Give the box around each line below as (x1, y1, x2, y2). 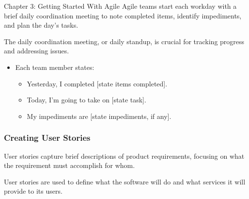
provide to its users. (4, 186, 62, 196)
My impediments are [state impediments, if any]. (27, 111, 171, 121)
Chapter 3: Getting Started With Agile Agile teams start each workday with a (4, 1, 237, 11)
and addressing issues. (4, 46, 69, 56)
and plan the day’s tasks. (4, 20, 78, 30)
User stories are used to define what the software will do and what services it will (4, 176, 246, 186)
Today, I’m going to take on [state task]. (27, 95, 146, 105)
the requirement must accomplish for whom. (4, 160, 135, 170)
